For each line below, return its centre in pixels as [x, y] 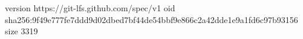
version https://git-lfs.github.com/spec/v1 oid [90, 8]
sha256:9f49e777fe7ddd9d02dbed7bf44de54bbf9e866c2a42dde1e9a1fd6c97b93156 [151, 19]
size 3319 [21, 31]
